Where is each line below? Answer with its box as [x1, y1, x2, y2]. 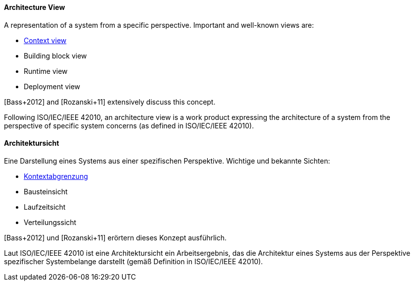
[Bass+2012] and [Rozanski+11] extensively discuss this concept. [4, 97, 216, 106]
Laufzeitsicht [24, 202, 66, 211]
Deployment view [24, 82, 81, 91]
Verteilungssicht [24, 218, 77, 227]
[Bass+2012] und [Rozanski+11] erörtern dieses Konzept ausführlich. [4, 233, 227, 242]
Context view [24, 36, 67, 45]
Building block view [24, 51, 87, 60]
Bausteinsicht [24, 187, 68, 196]
